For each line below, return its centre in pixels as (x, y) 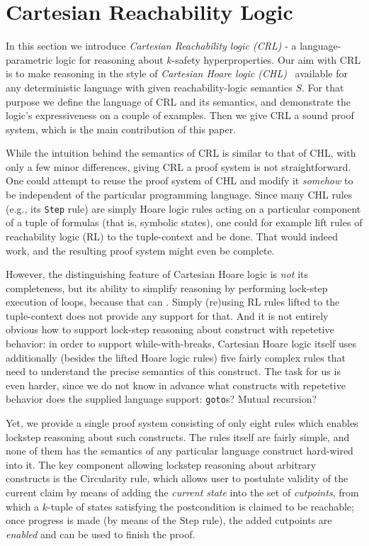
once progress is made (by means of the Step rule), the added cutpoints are (169, 520)
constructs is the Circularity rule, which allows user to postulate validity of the (177, 478)
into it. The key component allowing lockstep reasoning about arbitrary (161, 464)
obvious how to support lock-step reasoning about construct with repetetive (170, 329)
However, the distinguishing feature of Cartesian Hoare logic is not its (157, 274)
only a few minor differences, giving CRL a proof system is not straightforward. (178, 166)
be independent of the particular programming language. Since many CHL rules (179, 195)
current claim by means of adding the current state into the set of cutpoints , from (182, 492)
